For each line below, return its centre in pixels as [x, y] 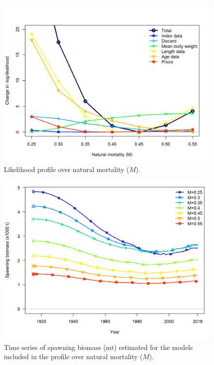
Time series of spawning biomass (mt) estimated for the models [98, 347]
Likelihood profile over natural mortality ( [67, 169]
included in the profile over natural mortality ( [73, 356]
